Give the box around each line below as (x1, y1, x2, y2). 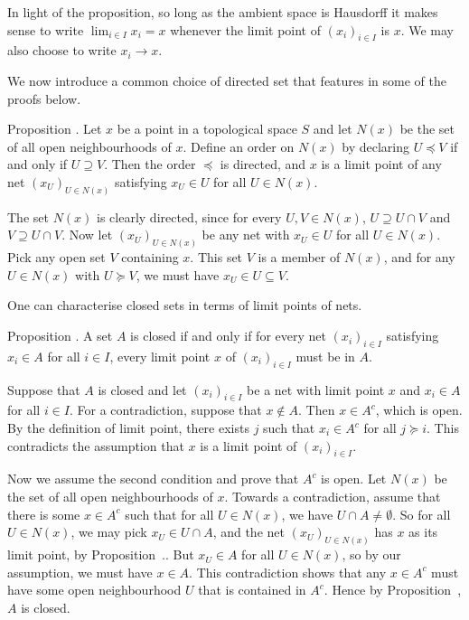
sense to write (7, 20, 84, 39)
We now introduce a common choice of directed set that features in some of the (7, 70, 447, 89)
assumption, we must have (7, 562, 153, 581)
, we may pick (70, 522, 147, 541)
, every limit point (109, 346, 211, 365)
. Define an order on (183, 136, 295, 155)
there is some (7, 504, 80, 523)
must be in (295, 346, 355, 365)
